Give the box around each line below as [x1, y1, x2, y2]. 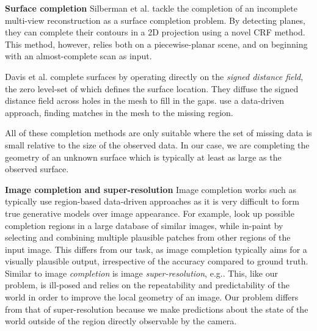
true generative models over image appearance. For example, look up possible [5, 206, 294, 219]
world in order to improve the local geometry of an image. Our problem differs [5, 291, 299, 304]
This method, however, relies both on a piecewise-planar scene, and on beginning [5, 37, 308, 50]
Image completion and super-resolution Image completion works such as [5, 183, 296, 195]
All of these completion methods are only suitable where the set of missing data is [5, 126, 312, 139]
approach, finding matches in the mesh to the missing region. [5, 106, 233, 118]
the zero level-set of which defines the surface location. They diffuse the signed [5, 82, 299, 95]
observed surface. [5, 162, 69, 175]
